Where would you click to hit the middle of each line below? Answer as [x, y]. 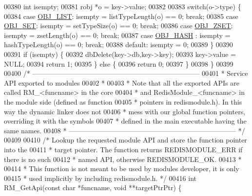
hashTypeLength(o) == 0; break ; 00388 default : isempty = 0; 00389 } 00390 [118, 45]
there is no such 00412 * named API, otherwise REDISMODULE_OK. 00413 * [123, 159]
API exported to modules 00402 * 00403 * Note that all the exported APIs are [122, 82]
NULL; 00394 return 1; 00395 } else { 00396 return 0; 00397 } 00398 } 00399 [119, 63]
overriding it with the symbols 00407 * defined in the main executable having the [125, 121]
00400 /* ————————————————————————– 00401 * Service [126, 73]
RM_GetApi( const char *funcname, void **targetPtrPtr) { [93, 187]
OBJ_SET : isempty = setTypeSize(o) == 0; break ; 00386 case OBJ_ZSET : [118, 26]
